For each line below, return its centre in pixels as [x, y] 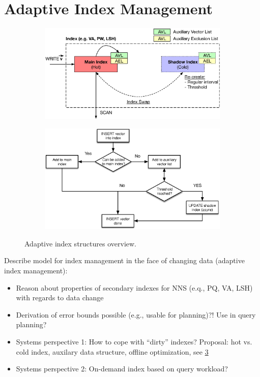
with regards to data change [60, 297]
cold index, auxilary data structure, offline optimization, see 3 [112, 351]
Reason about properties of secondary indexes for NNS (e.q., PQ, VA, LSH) [134, 287]
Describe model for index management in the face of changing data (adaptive [124, 260]
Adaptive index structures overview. [80, 243]
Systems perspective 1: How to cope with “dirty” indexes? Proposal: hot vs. [134, 342]
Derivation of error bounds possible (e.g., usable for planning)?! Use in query [136, 314]
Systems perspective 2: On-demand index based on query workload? [122, 369]
